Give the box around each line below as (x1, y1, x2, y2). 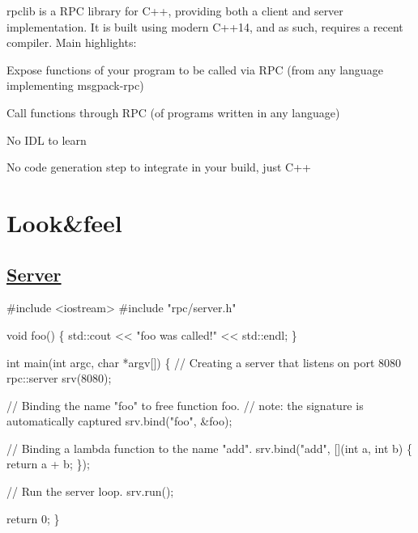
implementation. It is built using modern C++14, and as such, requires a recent (6, 18, 403, 35)
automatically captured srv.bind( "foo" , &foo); (6, 412, 232, 429)
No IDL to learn (6, 131, 87, 148)
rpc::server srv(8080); (6, 370, 112, 387)
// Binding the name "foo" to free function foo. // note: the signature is (6, 396, 364, 413)
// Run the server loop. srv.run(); (6, 483, 174, 500)
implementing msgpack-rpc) (6, 77, 144, 94)
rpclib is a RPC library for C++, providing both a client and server (6, 2, 343, 19)
